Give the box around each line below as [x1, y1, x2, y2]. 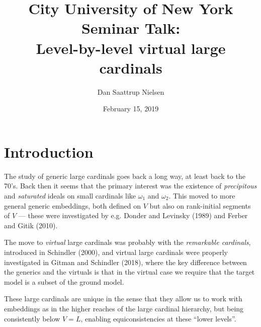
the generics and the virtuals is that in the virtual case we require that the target [4, 267, 255, 277]
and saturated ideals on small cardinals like [4, 190, 136, 201]
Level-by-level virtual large [36, 37, 226, 58]
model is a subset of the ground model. [4, 276, 124, 287]
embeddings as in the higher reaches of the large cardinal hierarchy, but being [4, 303, 244, 313]
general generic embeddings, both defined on [4, 200, 141, 211]
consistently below [4, 313, 60, 323]
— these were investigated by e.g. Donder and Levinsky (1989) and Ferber [18, 210, 248, 221]
